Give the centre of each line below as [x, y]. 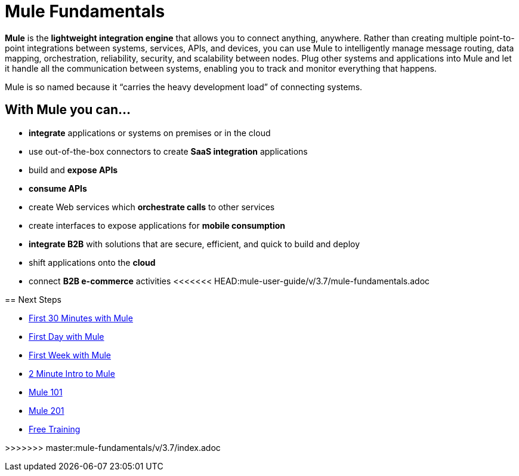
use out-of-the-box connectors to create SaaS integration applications [168, 151]
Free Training [55, 429]
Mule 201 [47, 410]
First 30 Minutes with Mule [81, 318]
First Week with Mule [70, 355]
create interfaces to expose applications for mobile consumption [157, 225]
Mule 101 [46, 392]
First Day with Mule [67, 336]
